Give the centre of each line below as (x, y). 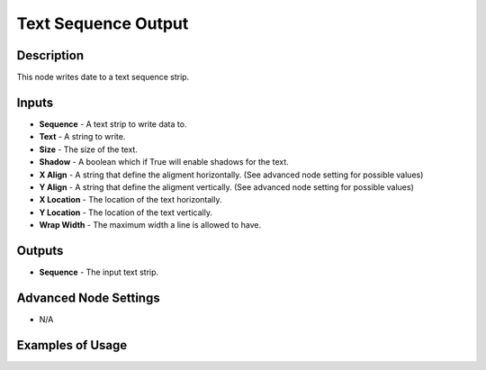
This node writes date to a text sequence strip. (103, 77)
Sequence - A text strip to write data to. (113, 124)
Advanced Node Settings (89, 298)
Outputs (40, 251)
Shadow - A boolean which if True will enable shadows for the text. (164, 162)
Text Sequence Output (103, 23)
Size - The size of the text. (89, 149)
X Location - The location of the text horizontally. (130, 200)
